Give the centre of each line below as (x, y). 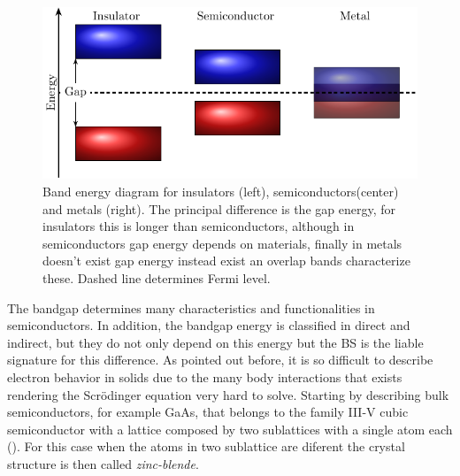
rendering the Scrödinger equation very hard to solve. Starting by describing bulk (228, 394)
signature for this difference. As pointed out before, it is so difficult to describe (220, 360)
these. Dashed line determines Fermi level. (157, 277)
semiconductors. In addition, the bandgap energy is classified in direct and (209, 325)
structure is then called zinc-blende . (103, 463)
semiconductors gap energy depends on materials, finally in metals (222, 243)
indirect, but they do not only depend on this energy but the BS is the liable (215, 342)
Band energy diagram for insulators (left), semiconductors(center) (221, 191)
